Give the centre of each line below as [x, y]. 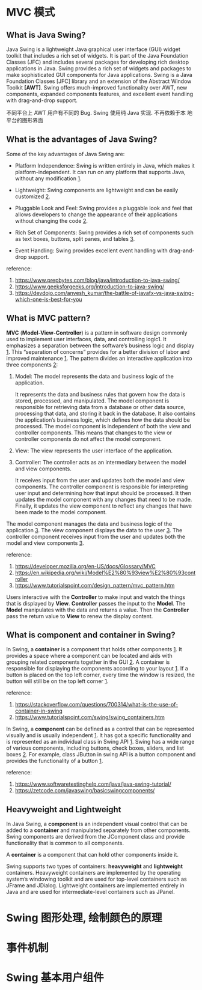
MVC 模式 [31, 12]
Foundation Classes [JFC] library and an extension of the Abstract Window [99, 81]
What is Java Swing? [46, 35]
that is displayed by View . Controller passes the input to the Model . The [96, 603]
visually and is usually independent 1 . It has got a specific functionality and [99, 735]
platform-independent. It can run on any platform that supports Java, [100, 172]
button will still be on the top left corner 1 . [57, 681]
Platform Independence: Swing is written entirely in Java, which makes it [105, 165]
